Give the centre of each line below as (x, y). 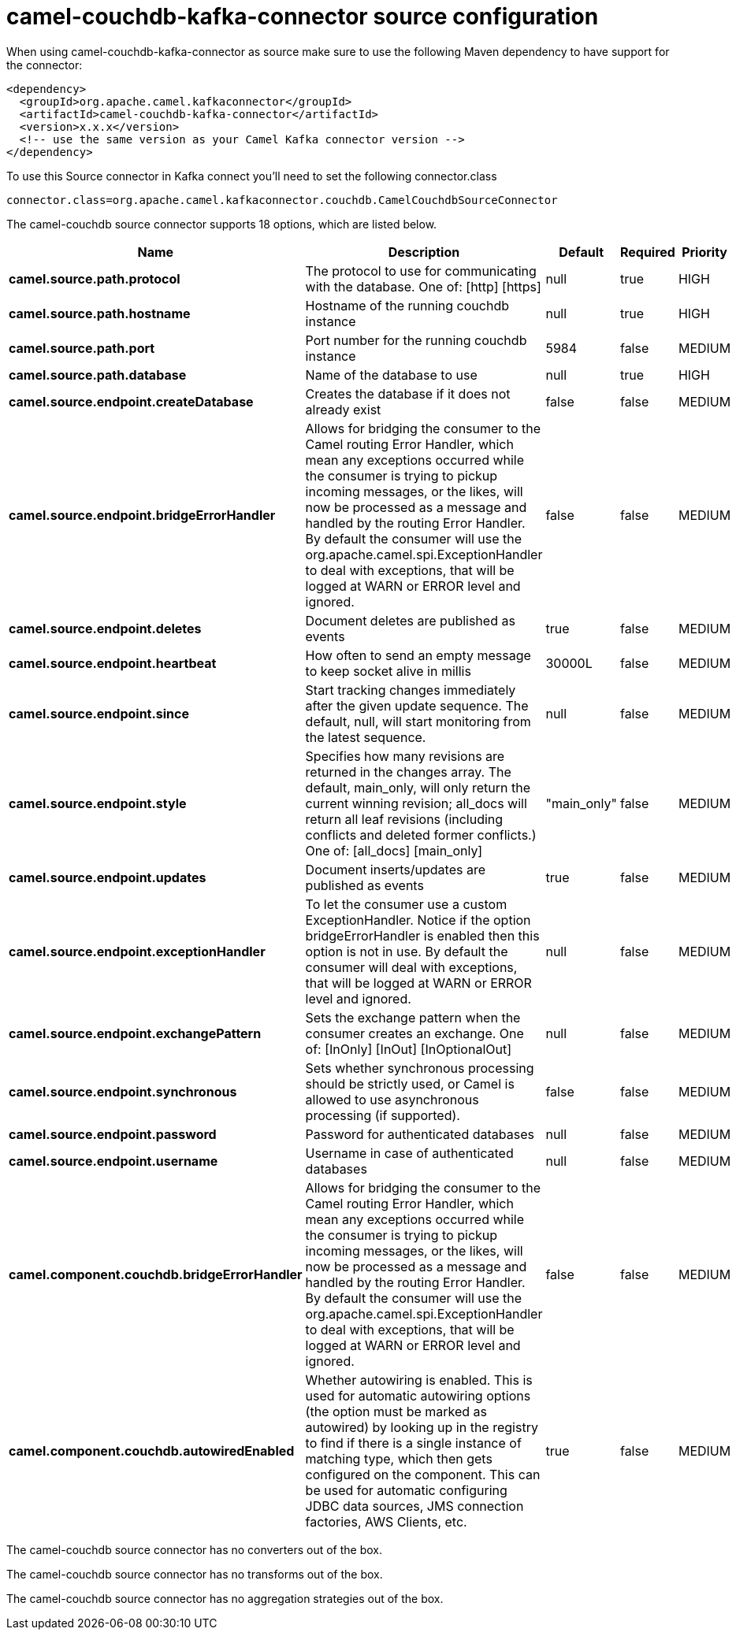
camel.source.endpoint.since (99, 713)
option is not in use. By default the (407, 951)
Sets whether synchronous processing (420, 1068)
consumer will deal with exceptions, (411, 967)
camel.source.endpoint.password (113, 1134)
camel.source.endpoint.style (98, 803)
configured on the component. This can (423, 1474)
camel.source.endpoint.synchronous (123, 1091)
